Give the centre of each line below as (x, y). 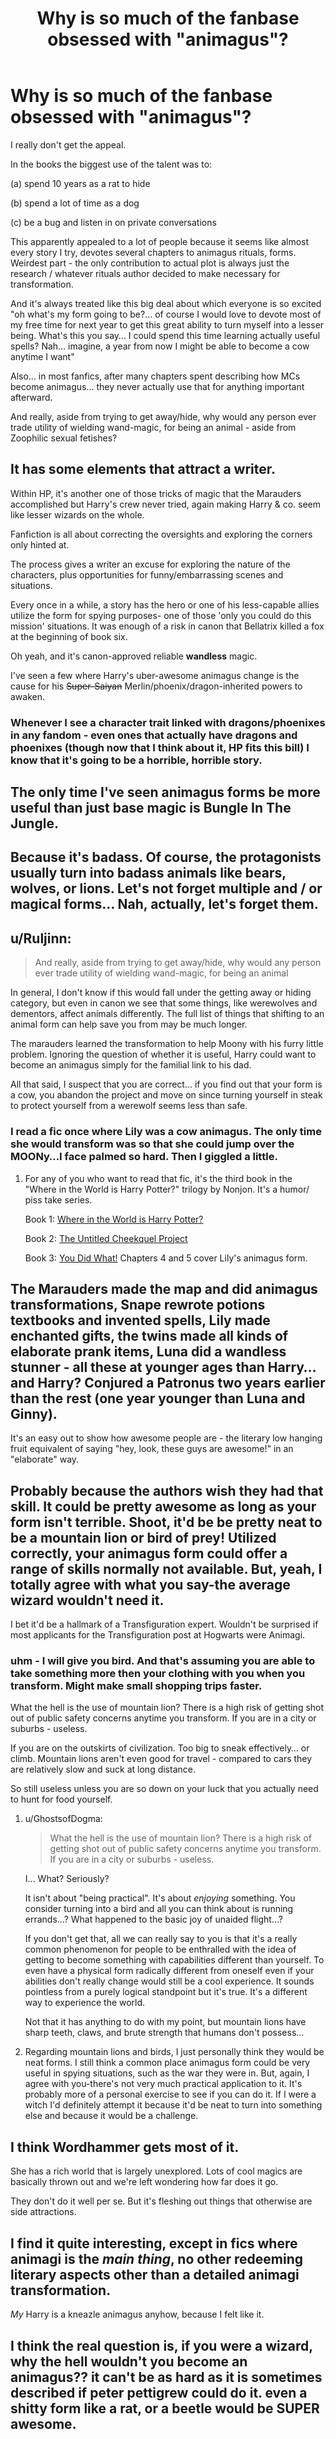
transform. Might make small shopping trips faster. (136, 1686)
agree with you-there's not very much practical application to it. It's (163, 2084)
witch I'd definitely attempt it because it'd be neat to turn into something (173, 2105)
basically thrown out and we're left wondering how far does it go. (144, 2182)
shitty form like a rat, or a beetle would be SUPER (165, 2408)
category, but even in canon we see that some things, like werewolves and (164, 1003)
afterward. (31, 397)
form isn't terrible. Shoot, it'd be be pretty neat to (166, 1522)
